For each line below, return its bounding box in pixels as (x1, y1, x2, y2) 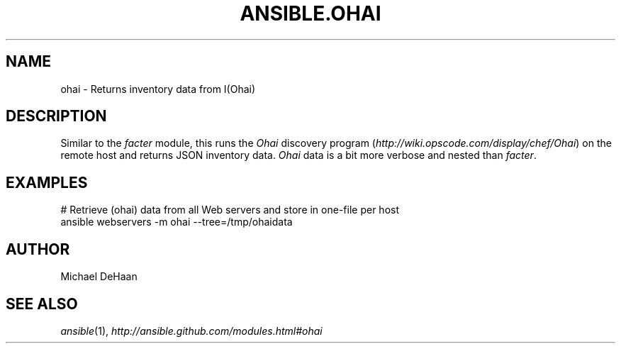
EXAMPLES (6, 173, 88, 192)
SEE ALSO (6, 294, 78, 313)
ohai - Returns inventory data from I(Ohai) (60, 82, 256, 95)
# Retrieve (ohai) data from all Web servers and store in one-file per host (60, 204, 399, 216)
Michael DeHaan (60, 270, 138, 283)
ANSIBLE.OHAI (240, 1, 381, 26)
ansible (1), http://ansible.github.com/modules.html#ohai (60, 324, 323, 337)
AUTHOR (6, 240, 70, 258)
